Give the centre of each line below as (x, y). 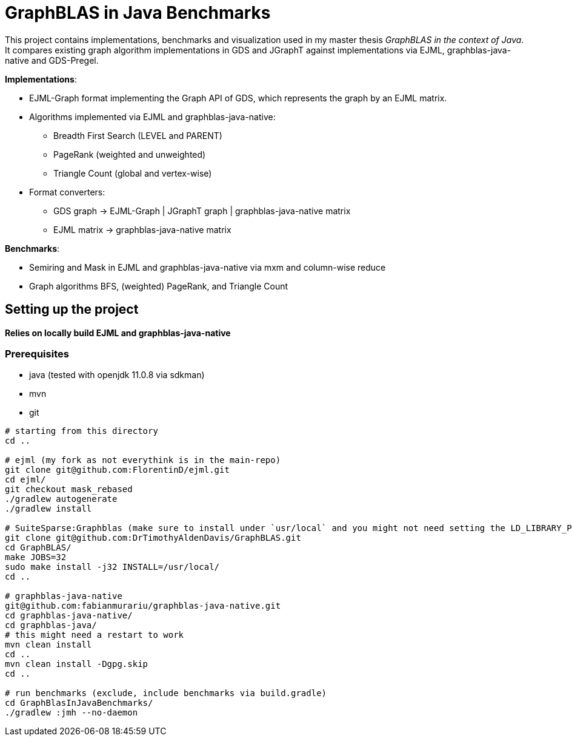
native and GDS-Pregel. (52, 60)
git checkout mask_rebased (69, 489)
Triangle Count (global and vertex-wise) (133, 173)
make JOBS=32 (36, 557)
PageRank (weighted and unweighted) (130, 154)
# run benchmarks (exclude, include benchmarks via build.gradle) (166, 693)
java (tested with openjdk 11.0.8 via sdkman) (117, 375)
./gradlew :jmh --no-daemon (71, 713)
